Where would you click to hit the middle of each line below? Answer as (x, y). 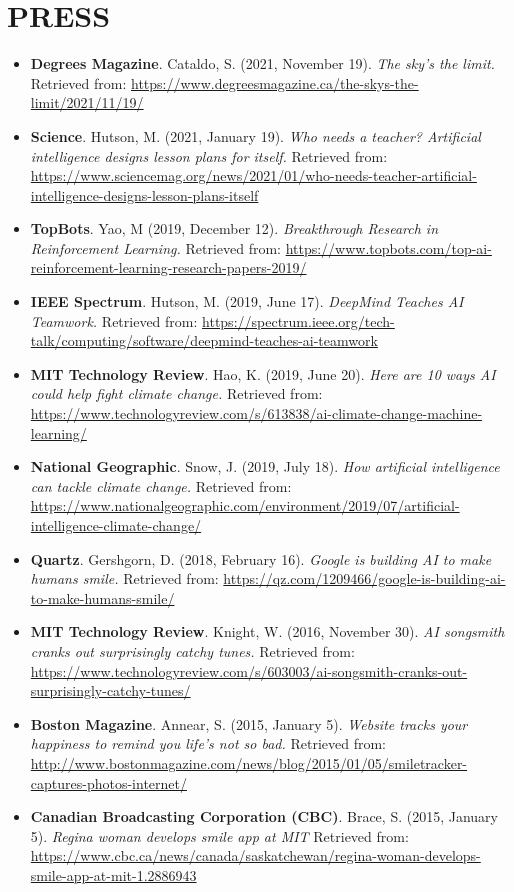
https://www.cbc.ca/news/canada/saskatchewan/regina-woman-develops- (255, 855)
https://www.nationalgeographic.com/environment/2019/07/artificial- (245, 505)
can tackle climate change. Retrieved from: (161, 485)
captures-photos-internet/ (108, 782)
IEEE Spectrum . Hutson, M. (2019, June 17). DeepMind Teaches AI (247, 301)
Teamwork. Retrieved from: (114, 320)
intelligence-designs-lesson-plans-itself (144, 194)
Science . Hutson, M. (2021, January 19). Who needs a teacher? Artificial (255, 135)
